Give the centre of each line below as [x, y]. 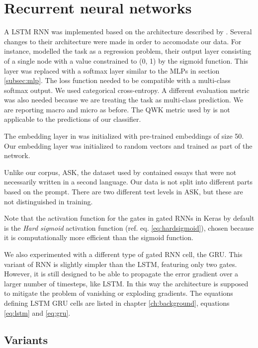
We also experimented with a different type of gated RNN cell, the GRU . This [123, 254]
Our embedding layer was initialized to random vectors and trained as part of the [128, 145]
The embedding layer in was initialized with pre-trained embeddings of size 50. [124, 136]
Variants [26, 339]
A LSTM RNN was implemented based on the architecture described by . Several [128, 32]
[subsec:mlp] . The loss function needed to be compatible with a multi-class [117, 80]
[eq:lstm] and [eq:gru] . [37, 312]
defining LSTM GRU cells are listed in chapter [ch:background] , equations [117, 303]
